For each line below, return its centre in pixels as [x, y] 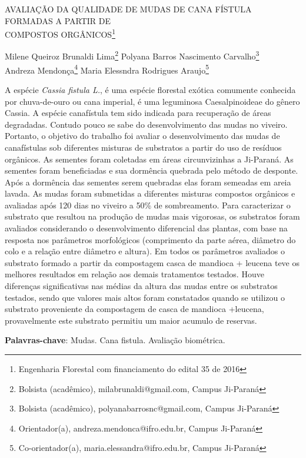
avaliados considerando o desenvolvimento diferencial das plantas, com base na [146, 228]
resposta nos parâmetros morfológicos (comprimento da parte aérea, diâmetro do [150, 239]
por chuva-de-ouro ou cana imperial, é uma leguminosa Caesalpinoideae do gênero [152, 101]
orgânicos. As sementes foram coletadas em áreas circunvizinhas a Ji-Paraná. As [149, 159]
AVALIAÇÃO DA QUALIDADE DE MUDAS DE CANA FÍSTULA [128, 9]
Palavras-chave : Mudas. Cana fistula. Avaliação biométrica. [115, 340]
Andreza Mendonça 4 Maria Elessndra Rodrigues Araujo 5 [107, 69]
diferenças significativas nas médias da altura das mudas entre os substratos [141, 286]
